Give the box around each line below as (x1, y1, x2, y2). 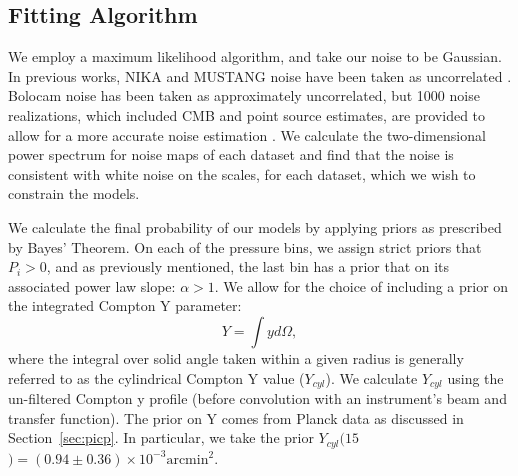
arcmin (166, 452, 209, 467)
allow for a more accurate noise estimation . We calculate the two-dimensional (8, 124, 486, 145)
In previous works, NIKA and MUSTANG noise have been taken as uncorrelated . (8, 65, 512, 86)
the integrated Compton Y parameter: (8, 295, 242, 316)
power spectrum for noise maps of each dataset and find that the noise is (8, 144, 454, 165)
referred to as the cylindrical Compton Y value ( (8, 367, 305, 388)
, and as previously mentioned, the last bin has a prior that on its (46, 256, 450, 277)
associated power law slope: (8, 275, 176, 296)
